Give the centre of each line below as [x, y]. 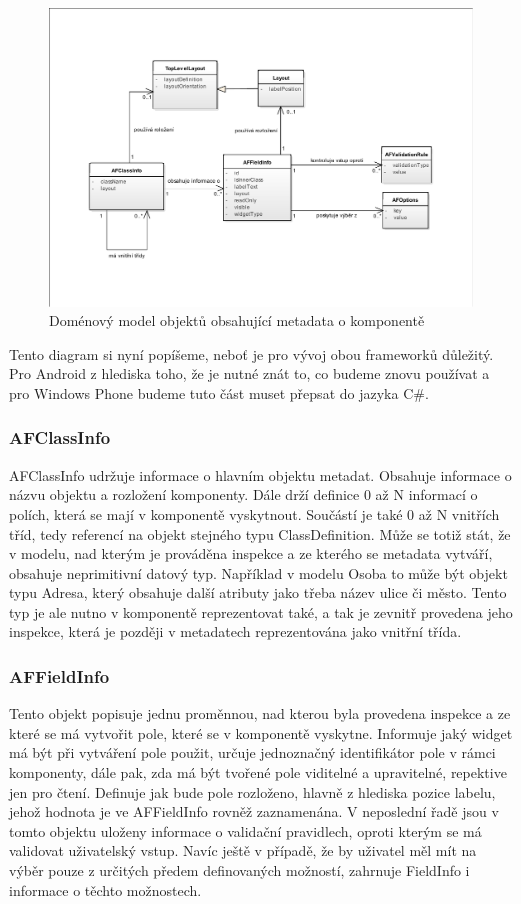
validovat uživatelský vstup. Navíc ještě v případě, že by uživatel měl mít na [243, 850]
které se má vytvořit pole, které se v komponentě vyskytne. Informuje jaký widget [261, 732]
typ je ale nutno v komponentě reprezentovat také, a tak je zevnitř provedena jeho [261, 611]
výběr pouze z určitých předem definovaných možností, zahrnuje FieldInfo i [239, 870]
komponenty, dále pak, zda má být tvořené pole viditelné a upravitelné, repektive [258, 772]
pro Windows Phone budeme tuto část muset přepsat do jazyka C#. [219, 392]
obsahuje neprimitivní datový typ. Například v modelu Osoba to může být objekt [258, 572]
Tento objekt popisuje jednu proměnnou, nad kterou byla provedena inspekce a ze [260, 713]
